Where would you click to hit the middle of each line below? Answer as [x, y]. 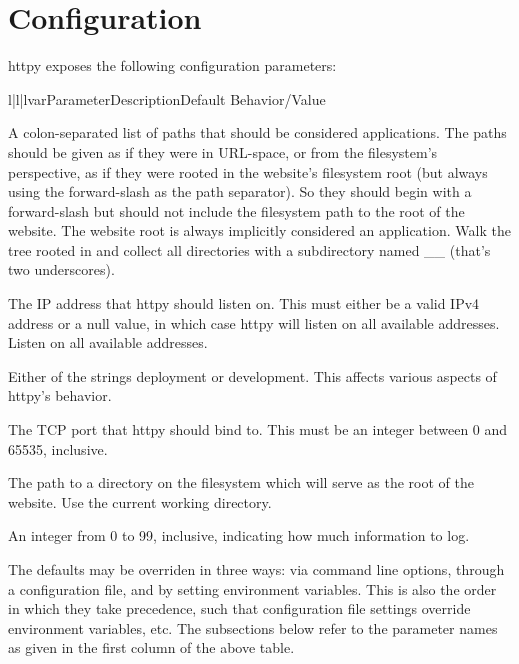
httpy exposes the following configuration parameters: [172, 65]
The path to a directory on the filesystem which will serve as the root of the [241, 482]
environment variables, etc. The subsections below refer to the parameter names [253, 627]
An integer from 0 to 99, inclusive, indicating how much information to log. [239, 535]
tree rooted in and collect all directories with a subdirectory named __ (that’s [249, 249]
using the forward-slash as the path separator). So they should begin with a [240, 191]
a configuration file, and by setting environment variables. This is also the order [252, 588]
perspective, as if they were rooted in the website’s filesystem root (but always [248, 171]
